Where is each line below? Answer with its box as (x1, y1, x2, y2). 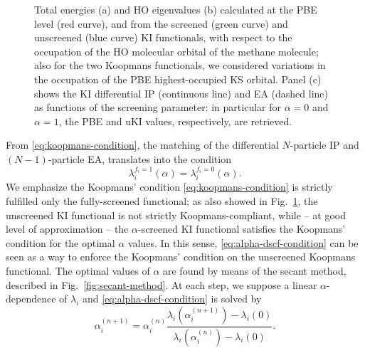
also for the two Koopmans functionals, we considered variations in (34, 58, 326, 73)
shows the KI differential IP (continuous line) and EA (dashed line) (34, 85, 328, 100)
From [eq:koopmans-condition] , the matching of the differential (6, 137, 279, 152)
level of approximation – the (6, 221, 129, 236)
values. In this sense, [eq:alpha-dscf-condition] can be (127, 235, 359, 250)
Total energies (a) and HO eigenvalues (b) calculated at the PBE (34, 2, 317, 16)
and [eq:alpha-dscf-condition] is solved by (83, 291, 262, 306)
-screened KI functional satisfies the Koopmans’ (137, 221, 346, 236)
